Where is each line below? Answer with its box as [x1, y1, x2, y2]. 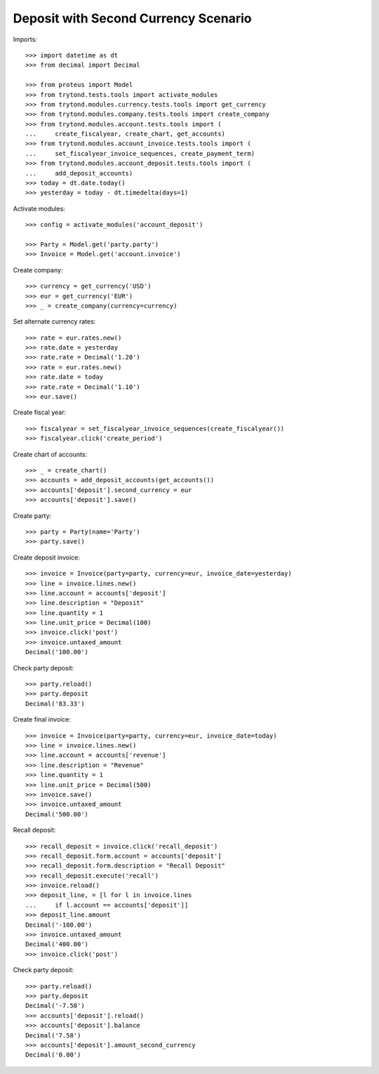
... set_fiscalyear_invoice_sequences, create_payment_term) [25, 150, 255, 157]
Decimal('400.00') [25, 941, 89, 948]
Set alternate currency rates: [13, 317, 96, 326]
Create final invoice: [13, 715, 72, 724]
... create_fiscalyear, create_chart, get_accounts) [25, 130, 226, 138]
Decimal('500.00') [25, 810, 89, 818]
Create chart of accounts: [13, 450, 88, 458]
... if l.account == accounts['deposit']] [25, 901, 189, 909]
